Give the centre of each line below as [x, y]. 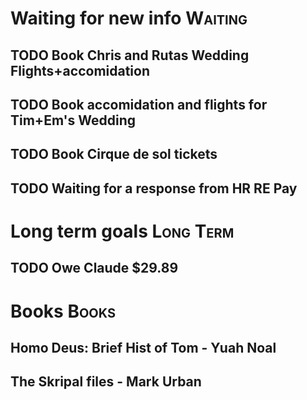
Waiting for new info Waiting [129, 18]
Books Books [63, 311]
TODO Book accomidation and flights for [139, 104]
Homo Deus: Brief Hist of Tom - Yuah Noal [143, 347]
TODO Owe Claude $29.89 [94, 268]
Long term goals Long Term [122, 231]
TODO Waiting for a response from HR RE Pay [154, 188]
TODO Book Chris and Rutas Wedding [130, 55]
